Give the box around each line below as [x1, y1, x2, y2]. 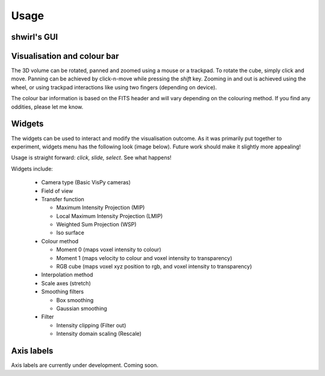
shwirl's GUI [11, 32, 58, 42]
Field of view [41, 187, 73, 195]
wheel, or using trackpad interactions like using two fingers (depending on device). [11, 83, 217, 91]
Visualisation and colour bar [11, 51, 120, 61]
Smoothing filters [41, 288, 84, 296]
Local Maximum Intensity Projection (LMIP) [56, 212, 163, 219]
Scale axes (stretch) [41, 279, 91, 287]
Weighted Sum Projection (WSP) [56, 221, 137, 228]
